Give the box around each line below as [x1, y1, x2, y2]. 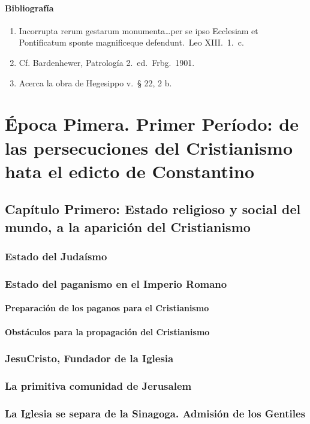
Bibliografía [5, 1, 54, 14]
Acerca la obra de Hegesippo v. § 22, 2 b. [19, 76, 172, 89]
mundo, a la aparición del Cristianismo [5, 217, 251, 236]
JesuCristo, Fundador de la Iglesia [5, 351, 174, 366]
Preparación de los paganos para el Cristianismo [5, 302, 209, 314]
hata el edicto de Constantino [5, 158, 255, 183]
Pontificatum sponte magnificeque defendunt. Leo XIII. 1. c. [19, 36, 244, 49]
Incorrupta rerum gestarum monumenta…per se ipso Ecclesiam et [19, 24, 258, 37]
